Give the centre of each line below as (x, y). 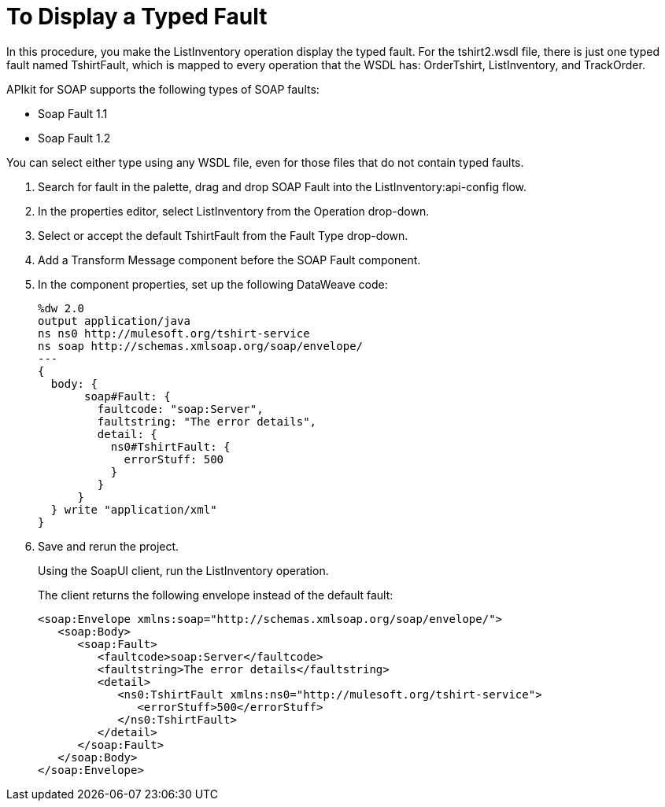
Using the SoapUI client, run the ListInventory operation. (183, 570)
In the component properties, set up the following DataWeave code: (213, 284)
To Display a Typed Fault (137, 17)
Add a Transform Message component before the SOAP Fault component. (229, 260)
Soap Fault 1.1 (73, 113)
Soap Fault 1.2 (74, 138)
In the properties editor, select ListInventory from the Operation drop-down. (234, 211)
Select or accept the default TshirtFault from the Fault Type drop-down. (223, 235)
